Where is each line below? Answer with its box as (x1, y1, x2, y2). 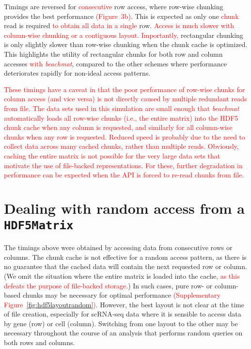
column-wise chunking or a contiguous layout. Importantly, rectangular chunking (4, 30, 243, 40)
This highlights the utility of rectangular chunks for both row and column (4, 48, 223, 59)
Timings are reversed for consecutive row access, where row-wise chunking (4, 1, 223, 11)
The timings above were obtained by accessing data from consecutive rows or (4, 242, 233, 253)
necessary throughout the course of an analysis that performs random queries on (4, 328, 243, 338)
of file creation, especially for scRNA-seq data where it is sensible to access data (4, 309, 241, 319)
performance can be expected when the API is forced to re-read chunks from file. (4, 170, 244, 180)
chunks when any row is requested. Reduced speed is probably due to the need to (4, 131, 246, 142)
